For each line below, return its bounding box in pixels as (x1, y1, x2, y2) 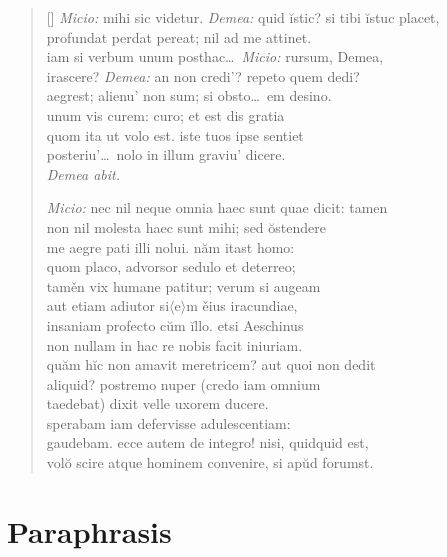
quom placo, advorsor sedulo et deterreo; (46, 256, 296, 277)
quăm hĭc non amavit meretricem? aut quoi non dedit (46, 354, 376, 375)
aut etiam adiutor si (46, 295, 170, 316)
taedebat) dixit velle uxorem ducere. (46, 393, 269, 414)
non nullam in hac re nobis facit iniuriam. (46, 334, 303, 355)
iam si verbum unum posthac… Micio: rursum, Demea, (46, 46, 384, 67)
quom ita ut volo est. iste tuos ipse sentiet (46, 124, 304, 145)
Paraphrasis (7, 510, 172, 551)
